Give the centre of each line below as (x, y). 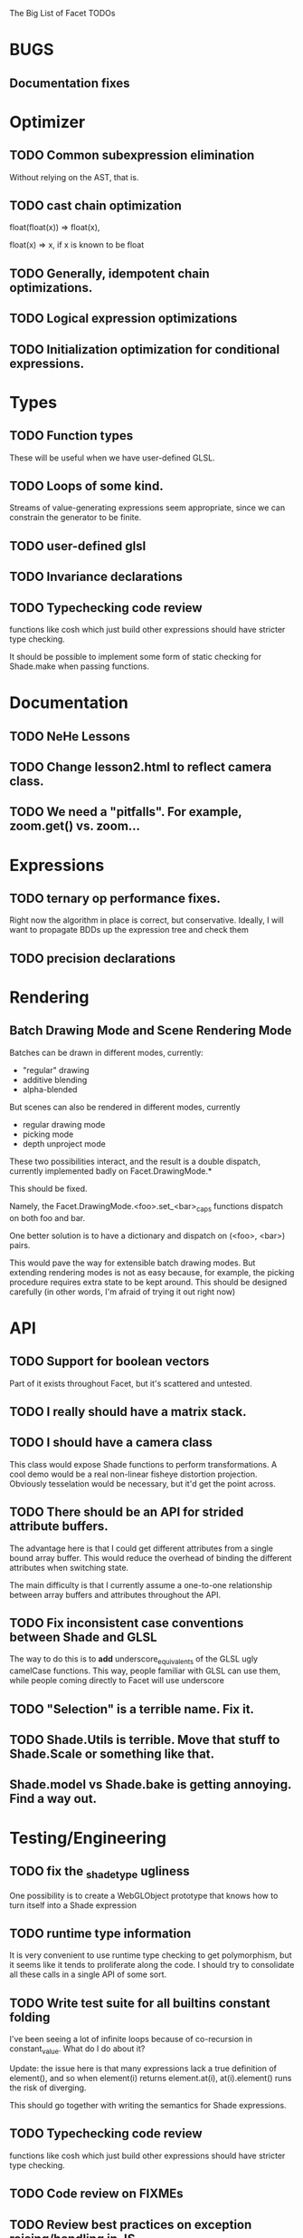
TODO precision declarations (93, 959)
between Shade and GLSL (83, 1637)
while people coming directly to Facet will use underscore (117, 1681)
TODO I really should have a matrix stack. (128, 1412)
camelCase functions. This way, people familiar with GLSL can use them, (145, 1671)
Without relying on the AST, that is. (74, 177)
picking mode (48, 1134)
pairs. (20, 1245)
